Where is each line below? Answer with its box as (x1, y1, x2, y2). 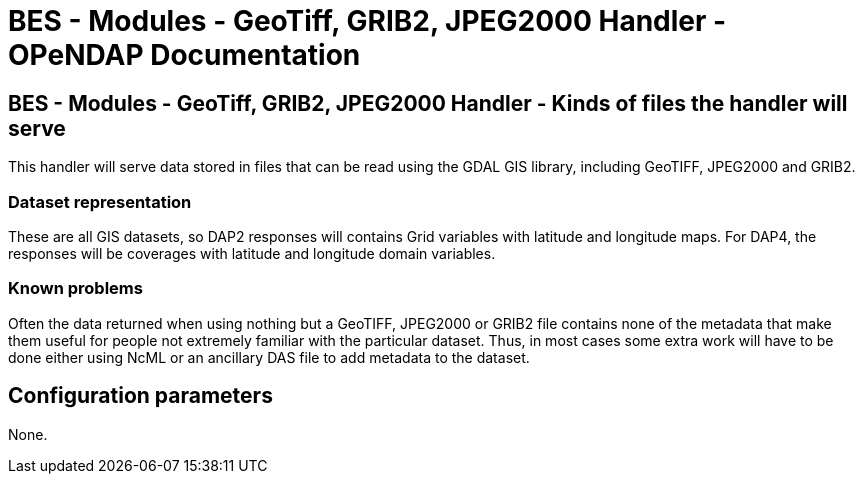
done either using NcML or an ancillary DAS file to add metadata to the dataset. (8, 348, 530, 366)
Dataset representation (8, 191, 192, 212)
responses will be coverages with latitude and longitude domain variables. (8, 244, 496, 262)
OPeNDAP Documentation (8, 38, 361, 72)
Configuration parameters (8, 383, 273, 409)
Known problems (8, 278, 143, 299)
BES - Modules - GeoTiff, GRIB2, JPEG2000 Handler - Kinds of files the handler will (8, 90, 848, 116)
